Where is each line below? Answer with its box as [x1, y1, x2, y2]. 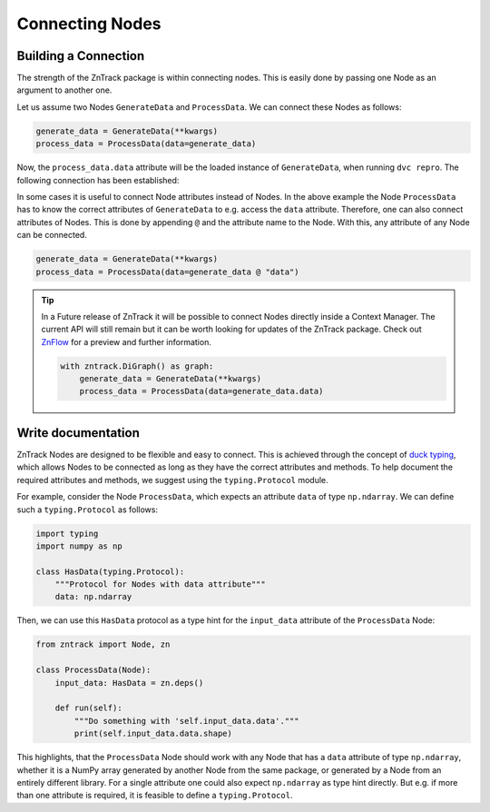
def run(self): [54, 703, 122, 713]
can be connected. [16, 230, 88, 241]
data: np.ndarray [54, 591, 132, 602]
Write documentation [16, 425, 140, 441]
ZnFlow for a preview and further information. [41, 336, 212, 347]
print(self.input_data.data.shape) [73, 728, 233, 739]
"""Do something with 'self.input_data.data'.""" [73, 716, 299, 726]
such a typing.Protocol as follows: [16, 504, 159, 515]
